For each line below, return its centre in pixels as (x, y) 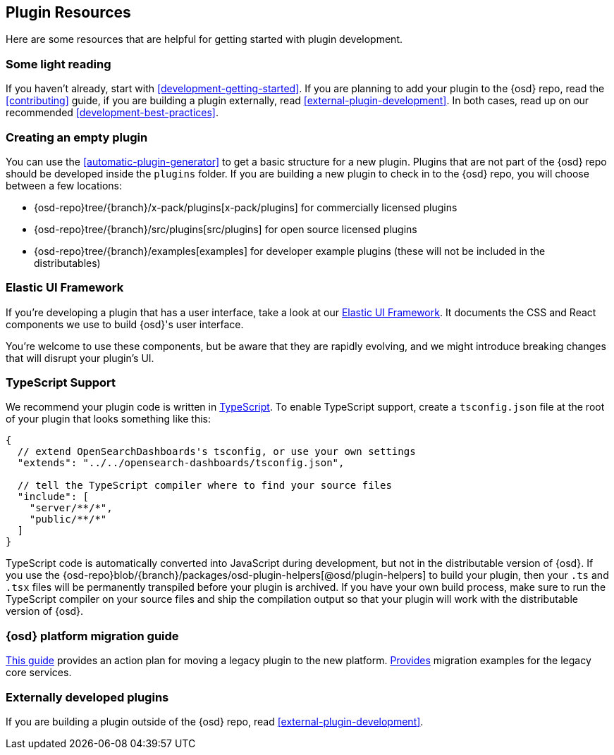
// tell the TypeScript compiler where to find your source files (204, 486)
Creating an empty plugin (77, 137)
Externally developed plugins (87, 697)
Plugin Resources (68, 12)
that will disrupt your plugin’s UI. (80, 358)
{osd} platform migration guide (92, 636)
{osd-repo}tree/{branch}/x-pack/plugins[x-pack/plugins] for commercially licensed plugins (246, 207)
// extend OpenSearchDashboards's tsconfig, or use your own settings (216, 452)
